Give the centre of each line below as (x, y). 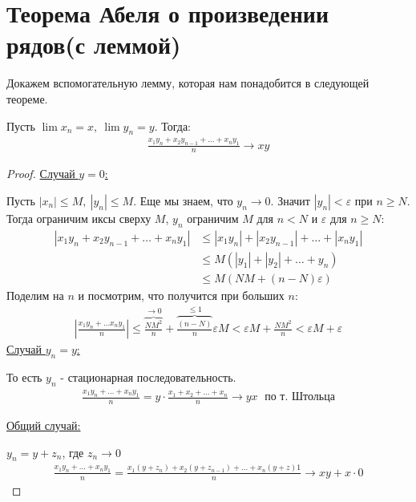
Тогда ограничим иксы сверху (79, 219)
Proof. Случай (41, 174)
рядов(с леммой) (94, 45)
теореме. (27, 98)
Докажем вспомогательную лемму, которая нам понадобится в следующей (188, 83)
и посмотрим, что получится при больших (181, 295)
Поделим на (35, 295)
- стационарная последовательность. (148, 377)
